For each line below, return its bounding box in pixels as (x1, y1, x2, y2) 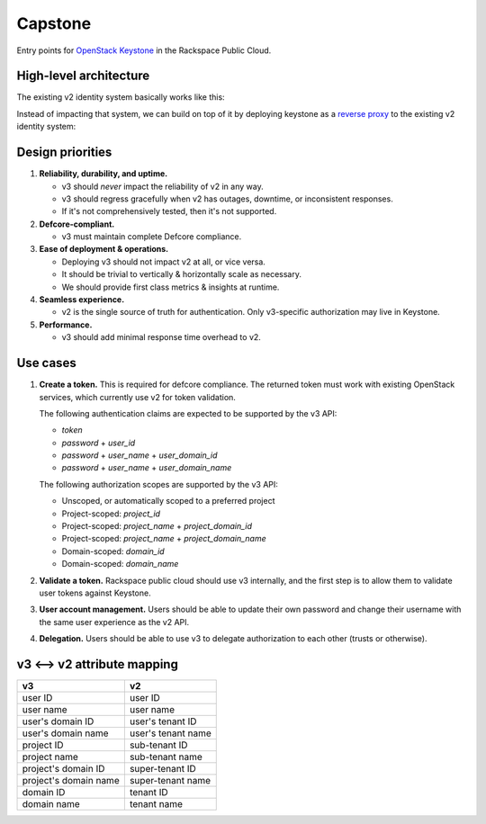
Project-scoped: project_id (61, 508, 161, 519)
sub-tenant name (129, 751, 202, 764)
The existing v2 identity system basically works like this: (16, 92, 225, 103)
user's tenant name (129, 727, 211, 739)
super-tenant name (129, 775, 211, 787)
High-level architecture (16, 68, 150, 84)
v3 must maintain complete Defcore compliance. (61, 231, 242, 242)
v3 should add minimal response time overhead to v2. (61, 332, 261, 343)
